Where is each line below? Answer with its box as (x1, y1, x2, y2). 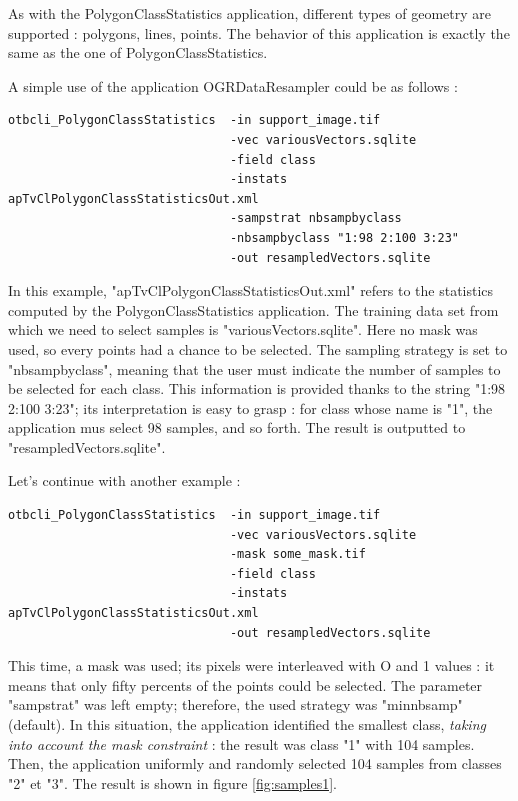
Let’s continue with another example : (8, 470, 241, 491)
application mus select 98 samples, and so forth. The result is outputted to (8, 417, 466, 438)
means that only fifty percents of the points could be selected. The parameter (8, 674, 483, 695)
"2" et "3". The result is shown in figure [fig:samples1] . (8, 772, 338, 793)
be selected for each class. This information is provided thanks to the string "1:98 (8, 378, 506, 399)
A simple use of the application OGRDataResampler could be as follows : (8, 75, 458, 96)
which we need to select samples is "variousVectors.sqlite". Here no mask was (8, 319, 478, 340)
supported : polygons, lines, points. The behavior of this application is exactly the (8, 22, 510, 43)
